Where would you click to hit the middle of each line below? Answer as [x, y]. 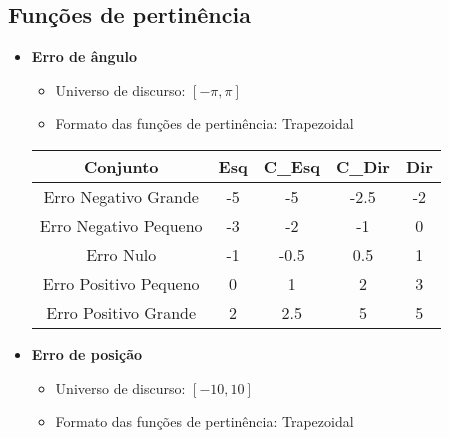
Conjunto [121, 166]
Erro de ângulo [84, 56]
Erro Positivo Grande [121, 312]
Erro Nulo [121, 254]
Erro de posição [87, 353]
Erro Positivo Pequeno [121, 283]
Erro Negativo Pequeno [121, 225]
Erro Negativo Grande [121, 196]
